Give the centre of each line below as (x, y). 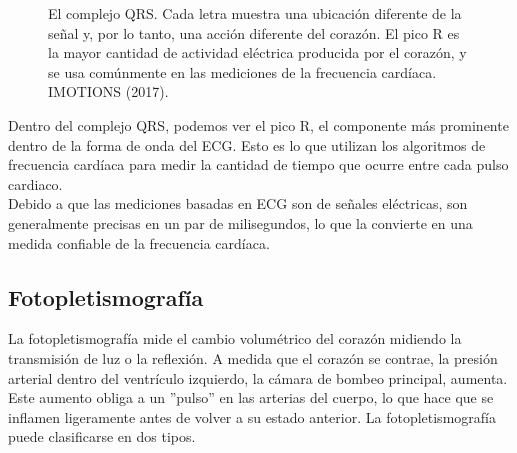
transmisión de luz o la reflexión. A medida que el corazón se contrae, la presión (253, 357)
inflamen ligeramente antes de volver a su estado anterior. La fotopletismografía (252, 416)
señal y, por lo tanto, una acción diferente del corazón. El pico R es (254, 32)
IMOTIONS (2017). (108, 91)
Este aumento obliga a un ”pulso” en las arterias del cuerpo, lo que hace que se (251, 397)
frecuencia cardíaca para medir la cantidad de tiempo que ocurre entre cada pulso (258, 164)
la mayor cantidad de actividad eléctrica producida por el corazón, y (257, 52)
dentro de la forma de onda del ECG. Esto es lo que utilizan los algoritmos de (247, 144)
